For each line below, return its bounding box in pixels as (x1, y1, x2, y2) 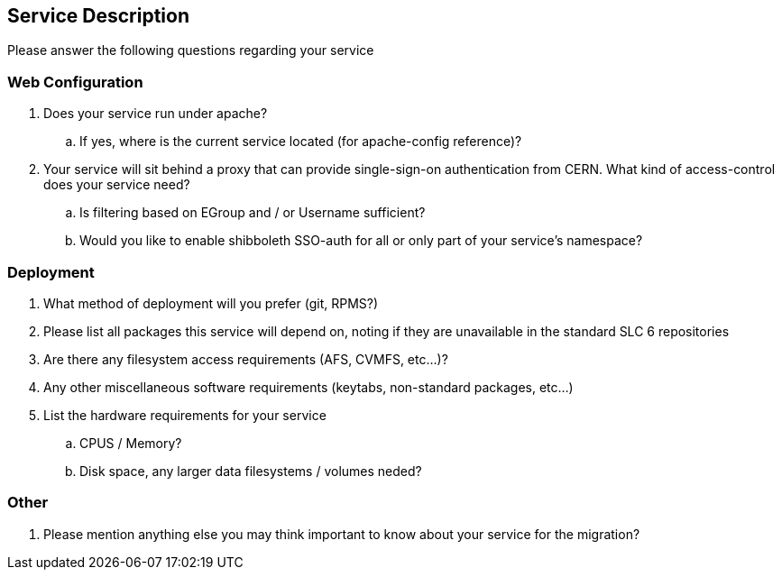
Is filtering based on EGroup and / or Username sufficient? (79, 205, 426, 221)
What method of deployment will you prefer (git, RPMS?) (43, 295, 379, 311)
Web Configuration (7, 72, 143, 91)
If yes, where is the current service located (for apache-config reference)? (79, 133, 522, 150)
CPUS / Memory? (79, 435, 182, 451)
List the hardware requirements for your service (43, 407, 327, 423)
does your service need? (43, 177, 190, 193)
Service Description (7, 5, 189, 27)
